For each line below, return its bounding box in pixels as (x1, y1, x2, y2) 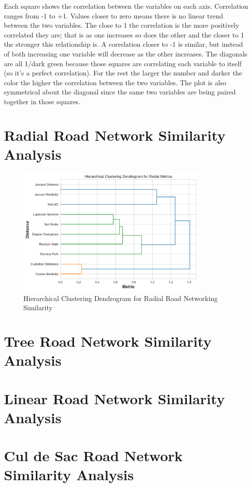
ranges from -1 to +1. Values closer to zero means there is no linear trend (4, 10, 223, 20)
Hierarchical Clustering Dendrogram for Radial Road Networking (23, 293, 218, 303)
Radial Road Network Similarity (4, 125, 226, 145)
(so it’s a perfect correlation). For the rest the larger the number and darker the (4, 68, 242, 78)
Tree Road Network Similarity (4, 331, 212, 351)
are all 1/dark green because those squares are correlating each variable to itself (4, 58, 242, 68)
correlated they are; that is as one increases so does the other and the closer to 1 (4, 29, 244, 39)
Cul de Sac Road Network (4, 446, 183, 466)
